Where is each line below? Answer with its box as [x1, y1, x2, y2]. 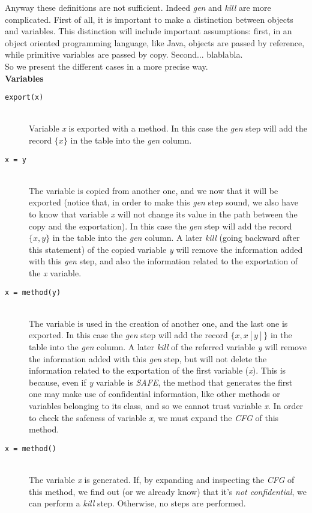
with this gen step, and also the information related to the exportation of [29, 255, 298, 267]
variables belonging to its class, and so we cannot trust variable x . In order [29, 399, 304, 411]
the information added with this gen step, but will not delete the [29, 352, 267, 365]
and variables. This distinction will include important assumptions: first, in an [5, 25, 292, 37]
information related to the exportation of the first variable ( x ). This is [29, 364, 286, 377]
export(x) [5, 93, 44, 102]
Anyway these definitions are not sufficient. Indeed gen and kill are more [5, 1, 271, 13]
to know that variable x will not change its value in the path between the [29, 208, 298, 220]
